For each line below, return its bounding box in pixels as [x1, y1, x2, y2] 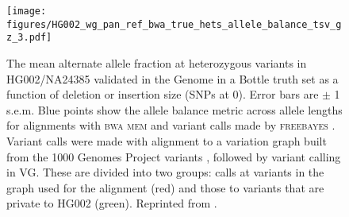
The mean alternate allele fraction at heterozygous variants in [6, 54, 307, 71]
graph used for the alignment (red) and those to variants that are [6, 179, 324, 196]
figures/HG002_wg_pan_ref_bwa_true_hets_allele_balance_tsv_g [6, 18, 342, 30]
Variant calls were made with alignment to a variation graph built [6, 132, 327, 149]
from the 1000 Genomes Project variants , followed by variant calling [6, 148, 341, 165]
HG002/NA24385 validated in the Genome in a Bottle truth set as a [6, 70, 339, 87]
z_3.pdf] [6, 32, 52, 44]
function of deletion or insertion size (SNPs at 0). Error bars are [6, 86, 319, 103]
